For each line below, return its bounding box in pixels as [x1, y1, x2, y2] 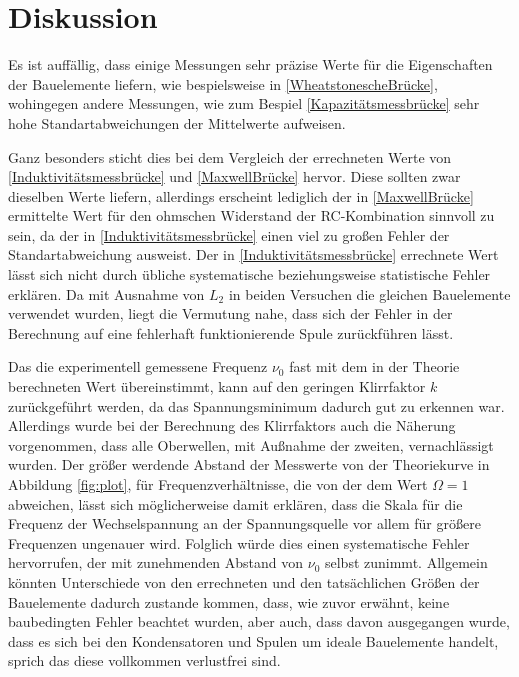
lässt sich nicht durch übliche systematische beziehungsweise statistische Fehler [8, 264, 491, 285]
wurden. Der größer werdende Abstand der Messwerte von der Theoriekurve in [8, 454, 490, 475]
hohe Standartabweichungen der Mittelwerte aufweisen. [8, 112, 346, 133]
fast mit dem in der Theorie [289, 356, 460, 377]
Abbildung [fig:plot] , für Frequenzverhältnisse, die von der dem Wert [8, 474, 428, 494]
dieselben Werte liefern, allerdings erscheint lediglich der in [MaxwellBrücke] [8, 185, 474, 206]
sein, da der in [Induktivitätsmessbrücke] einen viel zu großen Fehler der [8, 224, 450, 245]
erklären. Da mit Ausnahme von [8, 283, 205, 304]
